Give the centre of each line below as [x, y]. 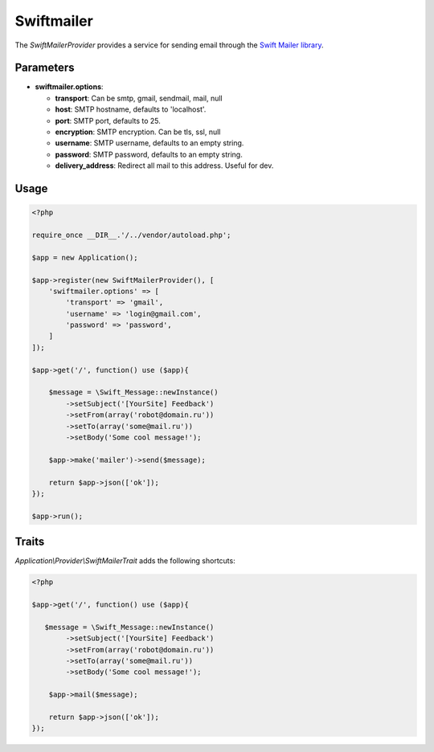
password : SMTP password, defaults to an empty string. [149, 154]
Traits [30, 542]
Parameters [45, 68]
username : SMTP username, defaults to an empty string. [149, 143]
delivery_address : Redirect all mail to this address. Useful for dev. [164, 166]
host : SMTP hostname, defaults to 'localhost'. [131, 109]
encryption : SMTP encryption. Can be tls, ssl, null [138, 132]
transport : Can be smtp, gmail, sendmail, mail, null [139, 98]
